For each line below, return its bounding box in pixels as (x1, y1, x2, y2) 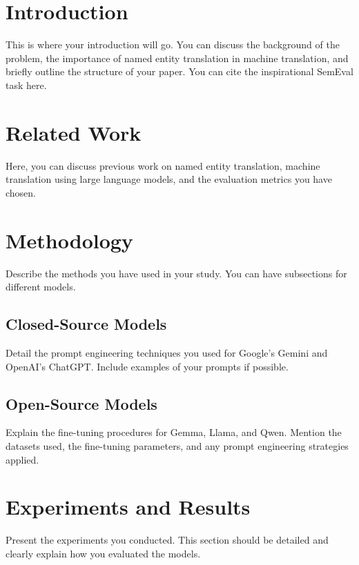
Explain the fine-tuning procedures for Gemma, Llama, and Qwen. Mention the (6, 425, 342, 439)
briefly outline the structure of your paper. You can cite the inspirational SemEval (6, 64, 353, 79)
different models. (6, 279, 76, 294)
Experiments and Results (6, 493, 251, 521)
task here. (6, 77, 47, 92)
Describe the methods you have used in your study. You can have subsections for (6, 266, 347, 280)
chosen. (6, 185, 37, 199)
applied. (6, 452, 39, 466)
